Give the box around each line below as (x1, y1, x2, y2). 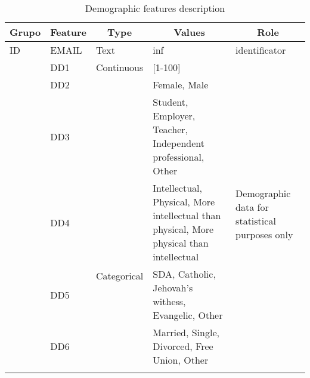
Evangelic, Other (153, 308, 223, 322)
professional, (153, 150, 204, 164)
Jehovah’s (153, 281, 193, 294)
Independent (153, 136, 204, 150)
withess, (153, 294, 186, 308)
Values (173, 25, 205, 39)
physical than (153, 236, 209, 250)
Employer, (153, 109, 196, 122)
